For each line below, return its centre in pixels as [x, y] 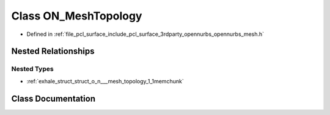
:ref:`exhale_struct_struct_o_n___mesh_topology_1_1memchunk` [105, 81]
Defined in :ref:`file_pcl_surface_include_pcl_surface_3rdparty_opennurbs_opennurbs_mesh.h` [145, 34]
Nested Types [33, 69]
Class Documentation [53, 98]
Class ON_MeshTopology [77, 16]
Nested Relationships [53, 51]
